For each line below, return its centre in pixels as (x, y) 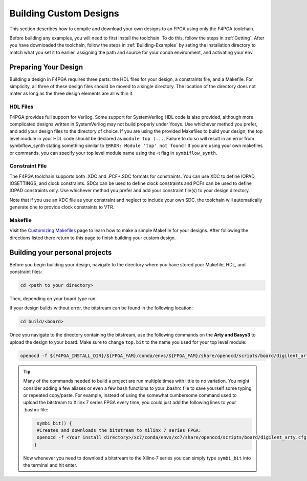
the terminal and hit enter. (50, 465)
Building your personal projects (61, 252)
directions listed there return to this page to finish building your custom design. (93, 238)
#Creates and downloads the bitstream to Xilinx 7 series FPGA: (119, 431)
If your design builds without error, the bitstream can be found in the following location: (101, 308)
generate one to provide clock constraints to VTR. (62, 207)
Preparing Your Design (46, 67)
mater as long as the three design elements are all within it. (72, 93)
